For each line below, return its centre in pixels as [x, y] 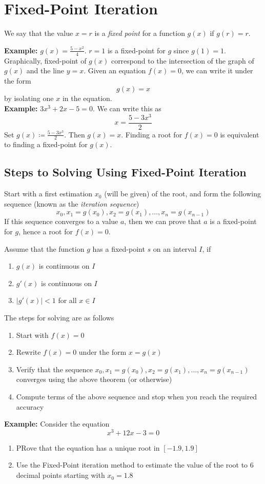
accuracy [30, 406]
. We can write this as [127, 108]
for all [67, 300]
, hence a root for [46, 231]
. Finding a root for [152, 134]
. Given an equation [115, 70]
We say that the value [39, 33]
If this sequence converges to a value [61, 221]
